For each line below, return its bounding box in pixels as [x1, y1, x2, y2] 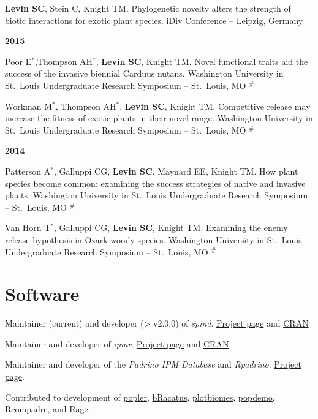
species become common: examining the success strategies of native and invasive [5, 176, 306, 189]
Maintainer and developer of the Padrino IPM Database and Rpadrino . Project [5, 358, 301, 371]
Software [5, 281, 80, 306]
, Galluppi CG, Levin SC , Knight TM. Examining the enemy [54, 221, 288, 234]
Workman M [5, 99, 53, 112]
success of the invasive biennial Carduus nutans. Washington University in [5, 67, 284, 80]
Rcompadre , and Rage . [5, 402, 91, 415]
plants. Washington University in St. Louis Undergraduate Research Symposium [5, 189, 308, 202]
